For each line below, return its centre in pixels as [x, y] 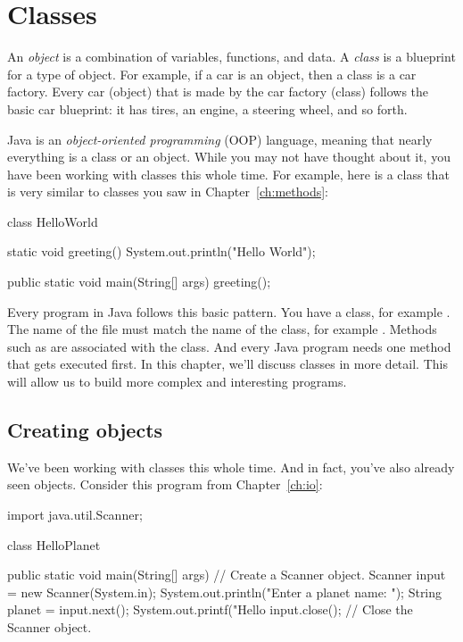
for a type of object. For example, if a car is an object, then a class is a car [212, 74]
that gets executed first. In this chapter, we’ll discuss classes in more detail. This [227, 364]
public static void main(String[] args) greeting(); [139, 282]
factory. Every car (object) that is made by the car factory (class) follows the [218, 92]
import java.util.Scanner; [75, 515]
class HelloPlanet [54, 544]
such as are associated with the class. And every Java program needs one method [229, 346]
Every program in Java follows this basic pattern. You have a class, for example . [229, 311]
